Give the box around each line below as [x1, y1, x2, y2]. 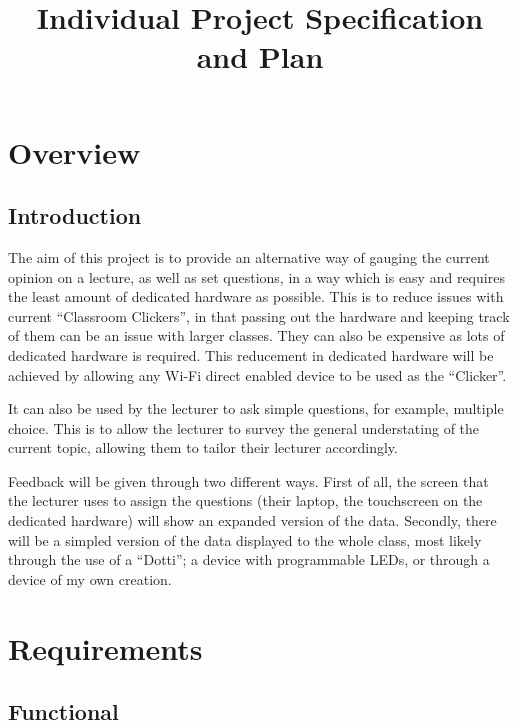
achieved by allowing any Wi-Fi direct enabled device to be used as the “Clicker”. [8, 364, 507, 385]
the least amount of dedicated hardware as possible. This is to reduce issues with [8, 286, 504, 307]
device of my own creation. [8, 568, 172, 589]
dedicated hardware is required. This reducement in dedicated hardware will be [8, 344, 494, 365]
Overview [8, 131, 141, 172]
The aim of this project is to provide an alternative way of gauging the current [8, 246, 490, 267]
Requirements [8, 627, 203, 668]
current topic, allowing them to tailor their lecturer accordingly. [8, 437, 398, 458]
